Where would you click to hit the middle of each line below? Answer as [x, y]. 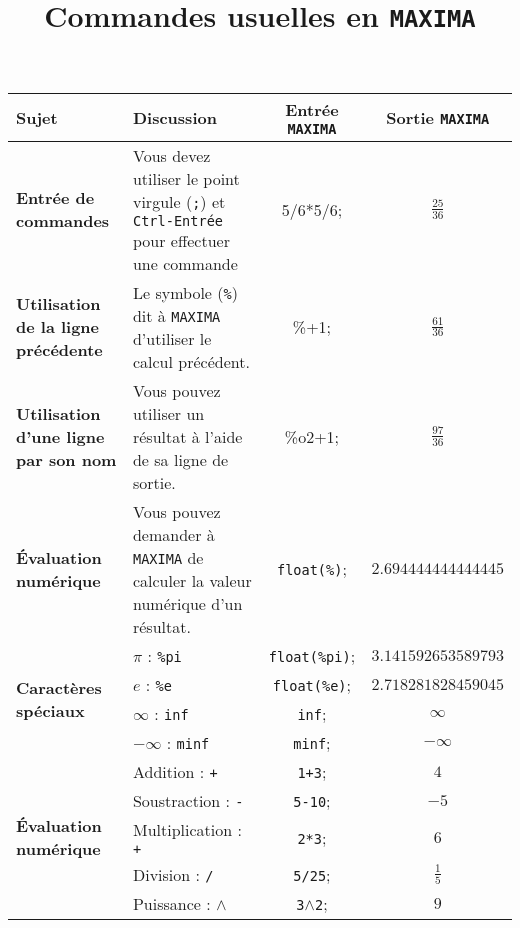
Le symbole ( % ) [185, 292]
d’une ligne [60, 436]
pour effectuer [181, 240]
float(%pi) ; [312, 655]
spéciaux [50, 710]
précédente [59, 349]
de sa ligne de [180, 459]
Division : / [173, 874]
